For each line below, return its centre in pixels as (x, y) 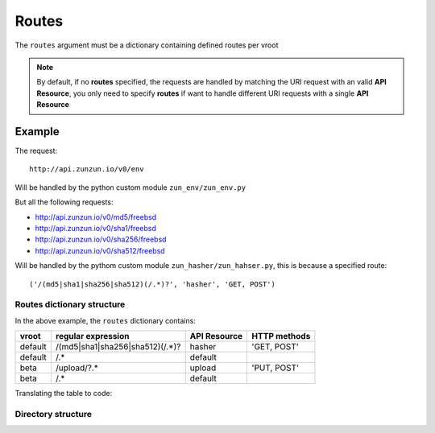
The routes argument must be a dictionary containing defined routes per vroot (147, 45)
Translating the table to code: (64, 394)
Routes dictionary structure (70, 304)
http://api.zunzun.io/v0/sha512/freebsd (100, 250)
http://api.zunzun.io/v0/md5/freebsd (96, 216)
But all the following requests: (64, 202)
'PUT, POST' (275, 368)
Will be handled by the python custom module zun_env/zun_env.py (130, 187)
